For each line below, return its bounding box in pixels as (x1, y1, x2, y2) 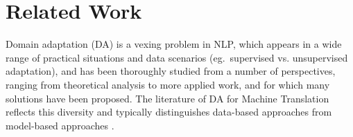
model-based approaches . (6, 118, 114, 132)
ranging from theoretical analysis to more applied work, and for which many (6, 77, 330, 91)
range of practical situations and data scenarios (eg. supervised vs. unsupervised (6, 50, 348, 64)
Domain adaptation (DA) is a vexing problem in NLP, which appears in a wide (6, 37, 342, 51)
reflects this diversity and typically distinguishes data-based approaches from (6, 104, 332, 119)
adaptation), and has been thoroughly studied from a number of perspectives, (6, 64, 336, 78)
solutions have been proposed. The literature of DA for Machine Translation (6, 91, 329, 105)
